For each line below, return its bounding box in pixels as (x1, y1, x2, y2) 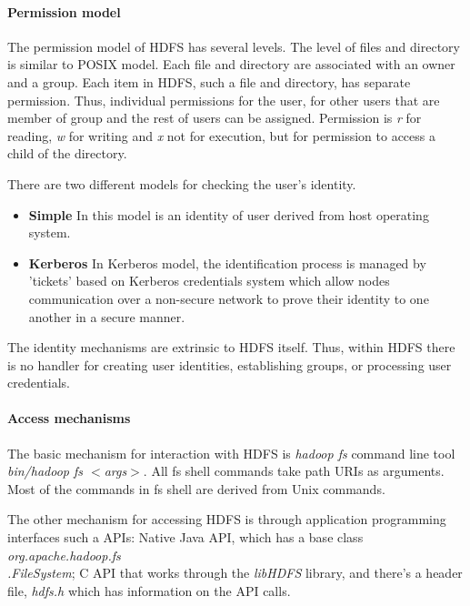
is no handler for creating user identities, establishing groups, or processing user (7, 355, 452, 374)
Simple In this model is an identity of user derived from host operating (28, 205, 429, 224)
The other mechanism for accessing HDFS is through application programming (7, 510, 446, 529)
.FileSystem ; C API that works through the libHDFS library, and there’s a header (7, 563, 463, 582)
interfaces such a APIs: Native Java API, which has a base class (7, 528, 364, 547)
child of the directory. (7, 144, 127, 163)
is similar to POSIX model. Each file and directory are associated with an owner (7, 55, 455, 74)
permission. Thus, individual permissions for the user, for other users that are (7, 90, 440, 109)
